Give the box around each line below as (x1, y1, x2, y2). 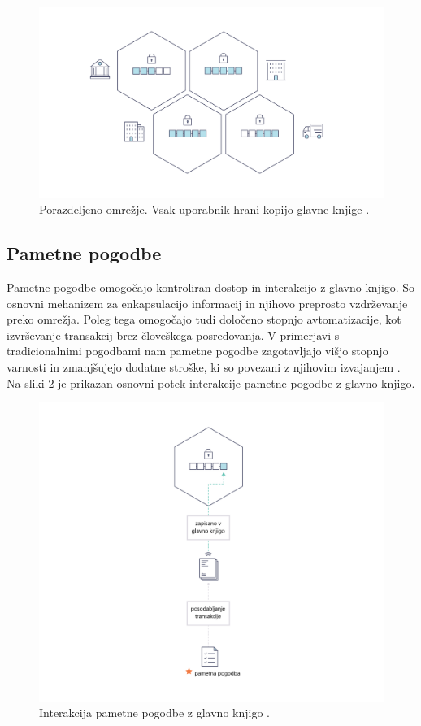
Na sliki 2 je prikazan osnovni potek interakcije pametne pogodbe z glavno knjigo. (7, 374, 415, 391)
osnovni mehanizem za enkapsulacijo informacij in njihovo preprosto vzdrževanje (7, 294, 408, 311)
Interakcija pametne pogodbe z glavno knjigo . (39, 704, 270, 721)
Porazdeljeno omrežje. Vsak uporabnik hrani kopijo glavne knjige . (39, 201, 370, 218)
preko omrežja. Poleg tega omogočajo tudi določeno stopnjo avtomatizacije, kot (7, 311, 401, 328)
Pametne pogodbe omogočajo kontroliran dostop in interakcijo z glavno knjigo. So (7, 278, 415, 295)
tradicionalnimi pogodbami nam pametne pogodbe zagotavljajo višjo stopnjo (7, 342, 388, 359)
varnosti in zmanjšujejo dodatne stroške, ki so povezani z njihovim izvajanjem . (7, 358, 401, 375)
